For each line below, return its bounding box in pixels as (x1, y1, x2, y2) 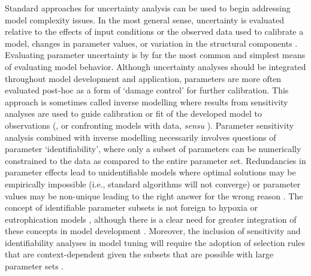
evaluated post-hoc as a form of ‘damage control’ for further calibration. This (5, 84, 289, 96)
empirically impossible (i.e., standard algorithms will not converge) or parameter (5, 177, 301, 190)
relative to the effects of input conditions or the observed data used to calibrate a (5, 25, 304, 38)
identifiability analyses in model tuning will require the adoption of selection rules (5, 236, 305, 248)
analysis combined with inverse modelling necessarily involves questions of (5, 131, 276, 143)
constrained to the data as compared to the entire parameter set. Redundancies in (5, 154, 306, 166)
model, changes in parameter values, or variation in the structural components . (5, 37, 298, 49)
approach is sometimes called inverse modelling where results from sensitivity (5, 95, 288, 108)
